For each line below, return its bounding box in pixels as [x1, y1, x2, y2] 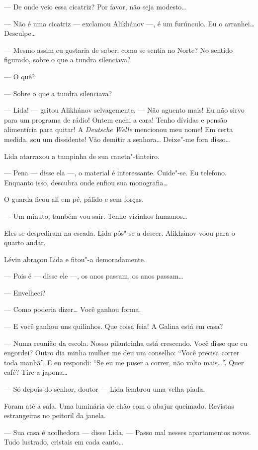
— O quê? [4, 71, 35, 81]
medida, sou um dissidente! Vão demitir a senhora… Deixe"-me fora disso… [4, 134, 230, 144]
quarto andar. [4, 237, 46, 248]
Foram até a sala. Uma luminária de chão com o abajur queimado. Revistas [4, 400, 234, 411]
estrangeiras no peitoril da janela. [4, 410, 106, 421]
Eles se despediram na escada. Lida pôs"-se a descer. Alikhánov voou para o [4, 227, 235, 238]
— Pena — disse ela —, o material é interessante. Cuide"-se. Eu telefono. [4, 167, 227, 178]
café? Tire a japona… [4, 367, 68, 377]
